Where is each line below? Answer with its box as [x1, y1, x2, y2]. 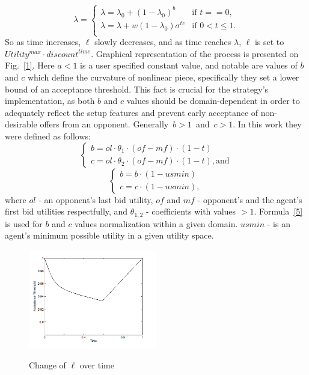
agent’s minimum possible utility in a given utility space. [5, 229, 214, 242]
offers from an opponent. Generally [40, 118, 169, 130]
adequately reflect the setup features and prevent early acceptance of [5, 106, 259, 118]
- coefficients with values [146, 205, 236, 218]
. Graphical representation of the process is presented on [91, 47, 299, 59]
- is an [267, 217, 290, 230]
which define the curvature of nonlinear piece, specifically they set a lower [27, 70, 299, 83]
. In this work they [233, 118, 302, 130]
